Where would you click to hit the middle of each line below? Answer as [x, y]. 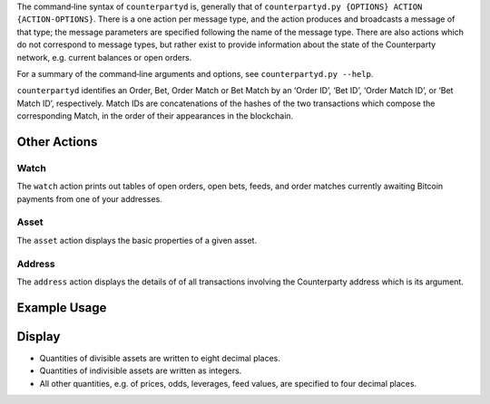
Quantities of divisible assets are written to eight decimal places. [160, 358]
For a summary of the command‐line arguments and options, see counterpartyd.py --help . [195, 73]
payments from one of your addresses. [89, 198]
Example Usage [62, 308]
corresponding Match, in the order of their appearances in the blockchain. [155, 116]
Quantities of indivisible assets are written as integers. [141, 370]
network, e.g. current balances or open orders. [104, 57]
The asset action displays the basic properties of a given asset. [137, 240]
